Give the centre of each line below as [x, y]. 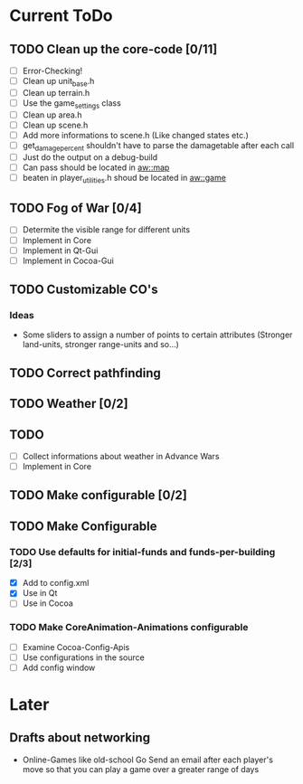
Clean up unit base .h [58, 82]
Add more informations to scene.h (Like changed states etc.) [135, 135]
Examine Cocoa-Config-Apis [76, 647]
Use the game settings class [72, 104]
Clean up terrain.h [56, 92]
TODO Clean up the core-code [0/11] [114, 49]
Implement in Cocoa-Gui [68, 260]
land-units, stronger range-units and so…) [100, 345]
